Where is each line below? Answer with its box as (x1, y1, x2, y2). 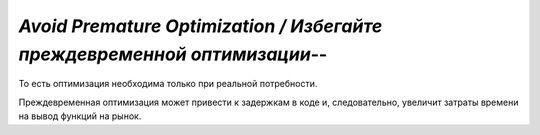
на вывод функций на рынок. (18, 110, 142, 122)
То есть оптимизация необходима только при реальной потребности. (18, 78, 318, 90)
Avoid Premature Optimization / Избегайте (18, 15, 383, 37)
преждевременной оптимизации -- (18, 43, 328, 65)
